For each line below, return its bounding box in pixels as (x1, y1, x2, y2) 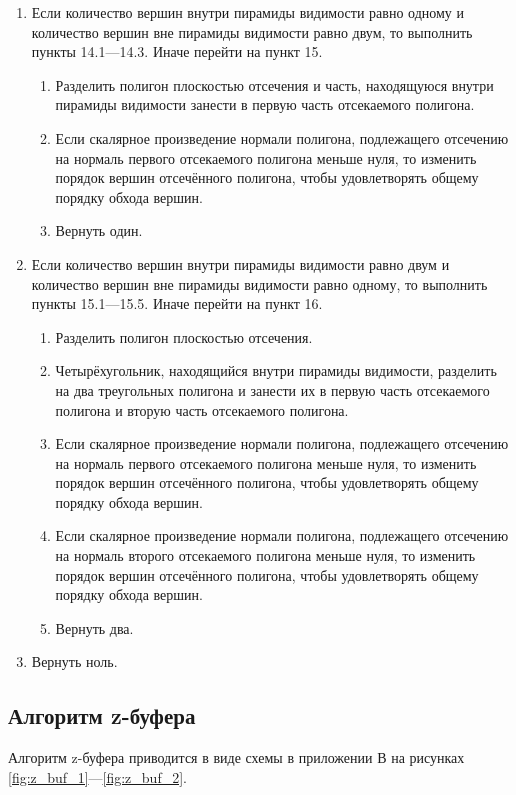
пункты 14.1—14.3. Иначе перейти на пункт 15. (31, 41, 323, 62)
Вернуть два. (55, 617, 134, 638)
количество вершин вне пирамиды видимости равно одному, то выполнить (31, 273, 488, 294)
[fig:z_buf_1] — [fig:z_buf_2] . (8, 766, 187, 787)
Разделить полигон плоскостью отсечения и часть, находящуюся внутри (55, 74, 494, 95)
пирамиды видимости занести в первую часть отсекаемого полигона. (55, 94, 475, 115)
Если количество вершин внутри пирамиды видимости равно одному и (31, 2, 465, 22)
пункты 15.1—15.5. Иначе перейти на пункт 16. (31, 293, 323, 314)
